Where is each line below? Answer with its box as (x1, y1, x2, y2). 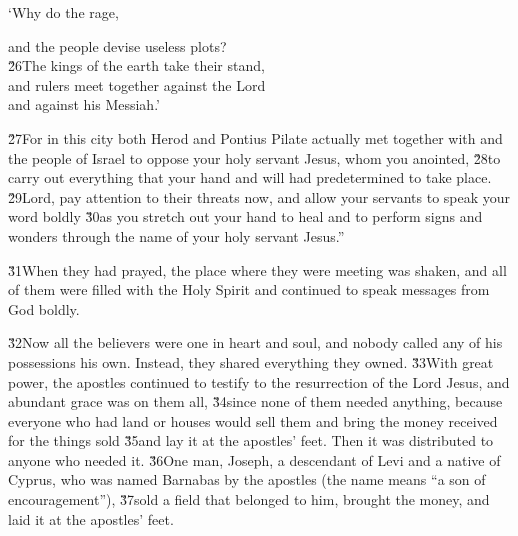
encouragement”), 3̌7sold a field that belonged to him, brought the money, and (8, 489, 490, 510)
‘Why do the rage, (8, 2, 119, 22)
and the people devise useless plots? (8, 35, 227, 56)
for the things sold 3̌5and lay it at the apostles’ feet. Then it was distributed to (8, 430, 494, 451)
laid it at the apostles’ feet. (8, 508, 174, 529)
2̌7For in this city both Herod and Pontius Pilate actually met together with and (8, 127, 503, 148)
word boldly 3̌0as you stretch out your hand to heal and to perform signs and (8, 206, 483, 227)
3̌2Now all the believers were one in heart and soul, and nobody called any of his (8, 332, 503, 353)
